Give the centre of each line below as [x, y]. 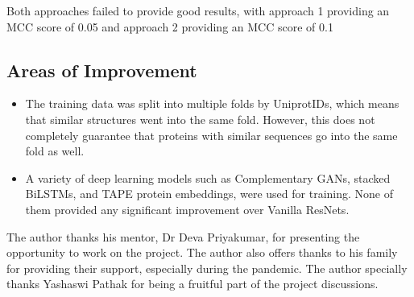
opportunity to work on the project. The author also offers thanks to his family [202, 252]
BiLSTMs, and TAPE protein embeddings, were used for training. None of [209, 194]
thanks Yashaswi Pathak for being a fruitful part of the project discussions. [193, 284]
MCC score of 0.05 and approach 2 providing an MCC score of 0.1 [170, 26]
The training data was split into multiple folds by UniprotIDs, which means [212, 103]
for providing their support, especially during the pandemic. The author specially [207, 268]
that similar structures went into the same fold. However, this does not [200, 119]
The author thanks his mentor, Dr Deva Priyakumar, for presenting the [183, 236]
